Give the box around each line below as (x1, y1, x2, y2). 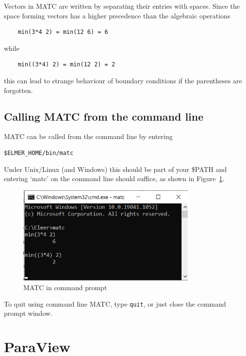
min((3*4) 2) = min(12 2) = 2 (17, 61, 115, 68)
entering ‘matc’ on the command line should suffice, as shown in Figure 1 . (4, 173, 225, 184)
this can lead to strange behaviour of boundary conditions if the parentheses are (4, 75, 242, 85)
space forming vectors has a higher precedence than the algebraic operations (4, 10, 230, 20)
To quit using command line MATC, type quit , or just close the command (4, 298, 226, 309)
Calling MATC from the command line (4, 108, 204, 124)
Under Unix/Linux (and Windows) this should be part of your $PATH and (4, 164, 227, 174)
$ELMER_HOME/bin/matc (4, 149, 74, 156)
